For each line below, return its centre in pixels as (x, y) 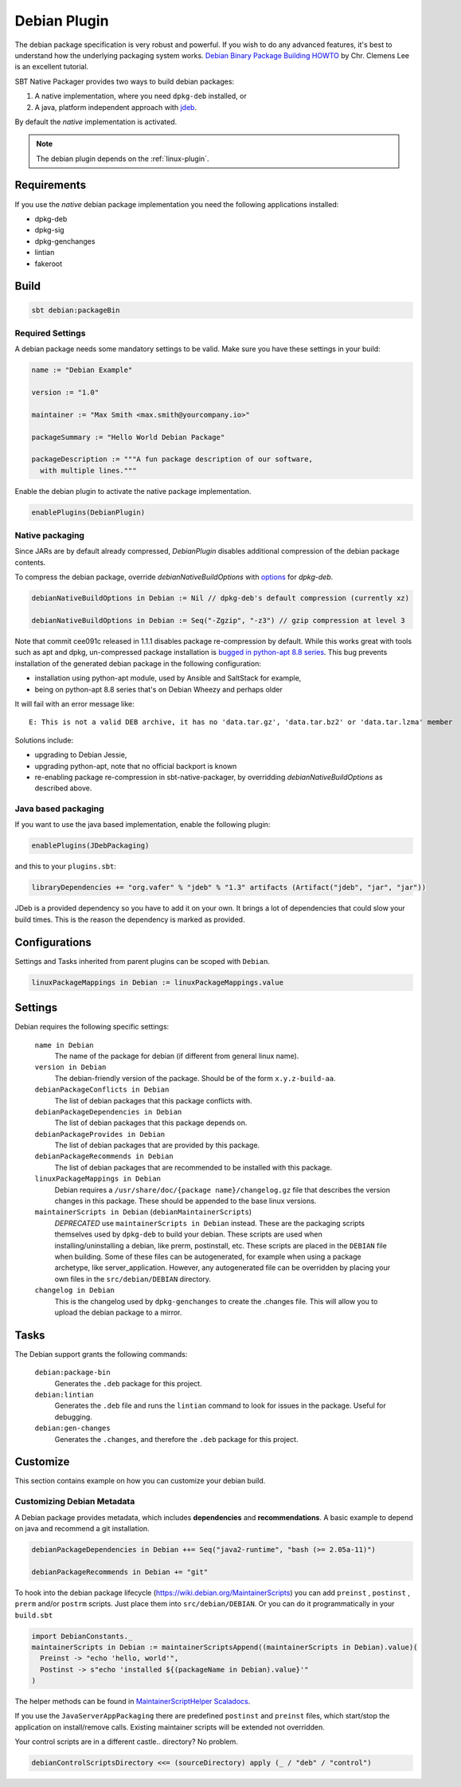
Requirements (51, 185)
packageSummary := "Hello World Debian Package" (128, 437)
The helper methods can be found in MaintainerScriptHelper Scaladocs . (133, 1702)
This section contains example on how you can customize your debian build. (140, 1481)
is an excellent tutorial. (52, 67)
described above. (63, 788)
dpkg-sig (49, 230)
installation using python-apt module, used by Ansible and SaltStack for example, (168, 678)
